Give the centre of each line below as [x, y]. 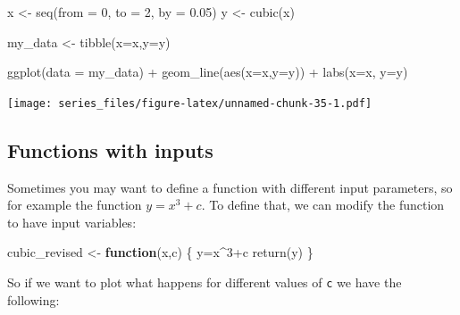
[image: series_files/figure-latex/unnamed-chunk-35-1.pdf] [190, 103]
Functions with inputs [110, 149]
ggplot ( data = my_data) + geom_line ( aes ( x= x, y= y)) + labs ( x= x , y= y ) [208, 72]
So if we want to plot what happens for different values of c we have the [205, 282]
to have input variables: [72, 222]
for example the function [75, 205]
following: [33, 299]
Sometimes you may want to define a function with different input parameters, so [230, 187]
